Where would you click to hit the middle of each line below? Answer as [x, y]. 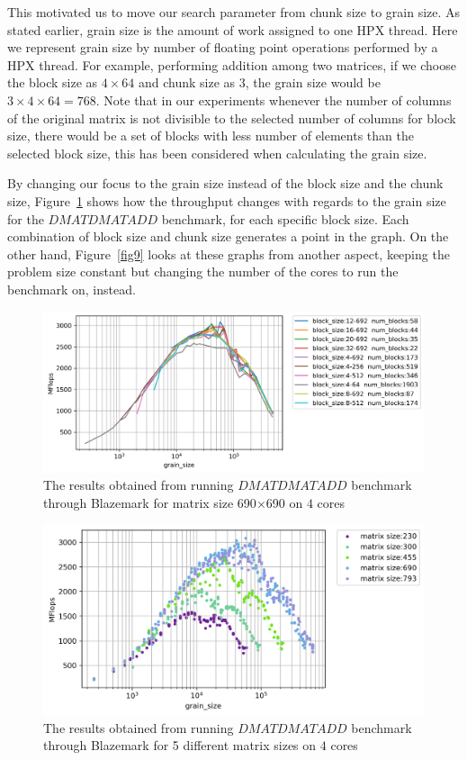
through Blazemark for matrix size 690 [150, 502]
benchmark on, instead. [72, 289]
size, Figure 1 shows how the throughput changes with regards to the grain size [227, 200]
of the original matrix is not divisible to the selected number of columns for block [232, 118]
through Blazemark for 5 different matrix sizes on [180, 745]
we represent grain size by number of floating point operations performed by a [223, 47]
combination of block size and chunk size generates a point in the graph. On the [228, 236]
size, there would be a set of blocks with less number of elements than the [211, 136]
